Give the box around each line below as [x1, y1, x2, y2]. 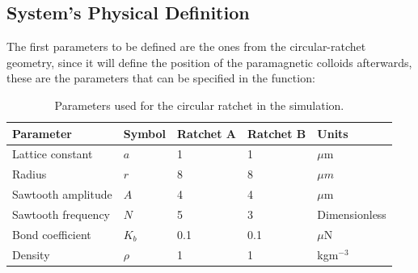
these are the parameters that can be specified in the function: [6, 69, 315, 86]
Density [12, 246, 50, 262]
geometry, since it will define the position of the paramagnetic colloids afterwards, [6, 53, 412, 70]
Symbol [123, 124, 167, 141]
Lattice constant [12, 145, 93, 162]
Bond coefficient [12, 225, 91, 242]
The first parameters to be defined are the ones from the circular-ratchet [6, 38, 366, 55]
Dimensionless [317, 205, 386, 222]
